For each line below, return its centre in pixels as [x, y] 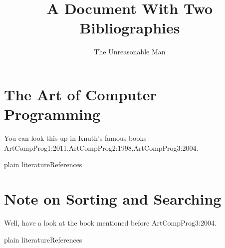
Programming [52, 114]
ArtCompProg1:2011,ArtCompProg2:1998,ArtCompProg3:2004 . [101, 147]
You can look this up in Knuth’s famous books [75, 138]
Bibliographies [130, 28]
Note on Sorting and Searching [113, 199]
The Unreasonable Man [130, 52]
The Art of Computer [80, 94]
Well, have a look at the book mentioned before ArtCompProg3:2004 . [110, 222]
